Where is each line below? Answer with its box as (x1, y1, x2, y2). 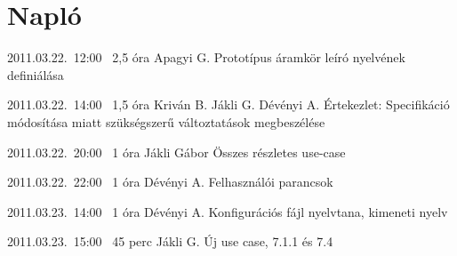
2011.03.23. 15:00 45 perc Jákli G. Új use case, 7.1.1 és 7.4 (7, 232, 333, 251)
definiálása (7, 65, 64, 84)
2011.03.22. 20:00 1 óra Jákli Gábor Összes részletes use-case (7, 142, 346, 161)
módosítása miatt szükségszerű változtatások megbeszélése (7, 112, 325, 131)
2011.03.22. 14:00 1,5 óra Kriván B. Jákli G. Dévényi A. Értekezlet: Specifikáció (7, 95, 450, 114)
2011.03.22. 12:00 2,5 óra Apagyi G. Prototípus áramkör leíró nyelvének (7, 48, 405, 67)
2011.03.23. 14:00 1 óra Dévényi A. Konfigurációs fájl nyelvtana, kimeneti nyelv (7, 202, 448, 220)
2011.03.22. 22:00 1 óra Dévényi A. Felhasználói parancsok (7, 172, 333, 191)
